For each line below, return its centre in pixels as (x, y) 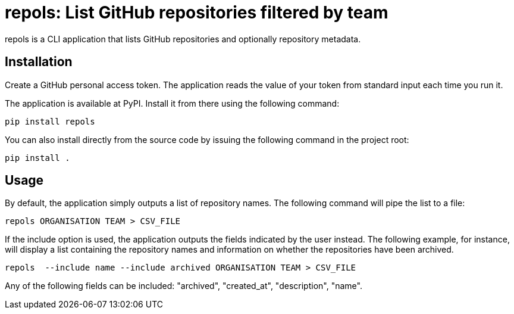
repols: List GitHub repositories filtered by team (197, 13)
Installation (39, 62)
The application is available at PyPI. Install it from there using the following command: (172, 103)
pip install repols (50, 121)
